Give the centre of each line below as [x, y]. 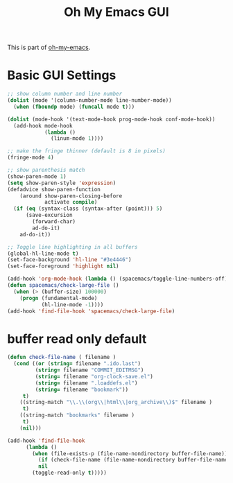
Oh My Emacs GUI [116, 12]
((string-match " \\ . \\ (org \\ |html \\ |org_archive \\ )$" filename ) [116, 403]
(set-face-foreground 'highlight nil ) [63, 266]
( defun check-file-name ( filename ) [62, 358]
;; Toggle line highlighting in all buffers [72, 247]
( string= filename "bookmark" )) [82, 389]
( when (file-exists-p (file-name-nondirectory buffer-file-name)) [130, 454]
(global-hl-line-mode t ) [43, 254]
